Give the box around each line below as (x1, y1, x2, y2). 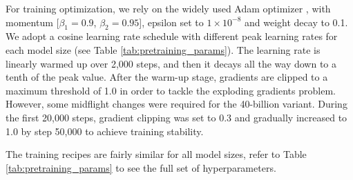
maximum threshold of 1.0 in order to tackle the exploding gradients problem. (6, 83, 336, 97)
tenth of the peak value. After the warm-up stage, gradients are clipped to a (6, 70, 328, 84)
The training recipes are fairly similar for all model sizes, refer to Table (6, 147, 307, 161)
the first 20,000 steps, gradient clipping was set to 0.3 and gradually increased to (6, 110, 347, 124)
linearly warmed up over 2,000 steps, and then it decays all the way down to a (6, 56, 337, 70)
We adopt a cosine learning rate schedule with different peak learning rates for (6, 29, 338, 43)
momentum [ (6, 14, 59, 29)
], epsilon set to (139, 14, 204, 29)
